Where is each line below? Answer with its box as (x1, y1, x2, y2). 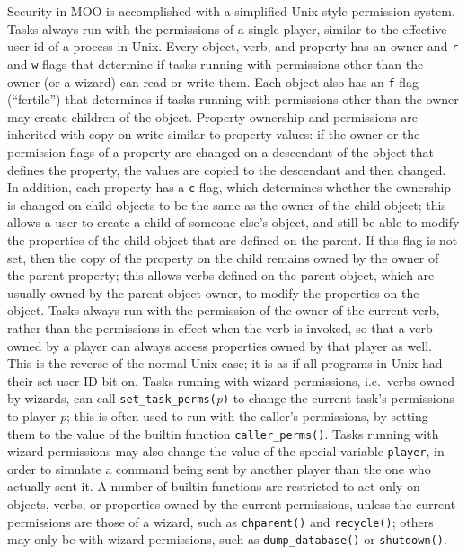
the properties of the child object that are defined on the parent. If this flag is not (7, 230, 458, 249)
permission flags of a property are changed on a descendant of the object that (7, 142, 434, 161)
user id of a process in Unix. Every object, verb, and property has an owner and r (7, 37, 459, 56)
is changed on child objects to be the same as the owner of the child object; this (7, 195, 446, 214)
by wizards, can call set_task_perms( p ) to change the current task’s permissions (7, 389, 454, 408)
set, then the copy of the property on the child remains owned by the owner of (7, 248, 439, 267)
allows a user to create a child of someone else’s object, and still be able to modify (7, 213, 460, 232)
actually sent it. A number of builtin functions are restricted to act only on (7, 477, 420, 496)
